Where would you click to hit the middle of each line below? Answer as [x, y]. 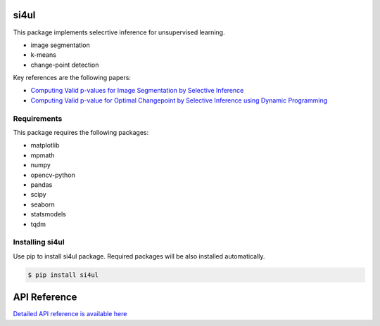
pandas [42, 184]
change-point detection [65, 65]
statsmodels [48, 214]
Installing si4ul [39, 242]
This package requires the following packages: [81, 132]
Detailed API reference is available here [70, 314]
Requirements [38, 118]
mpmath [43, 155]
